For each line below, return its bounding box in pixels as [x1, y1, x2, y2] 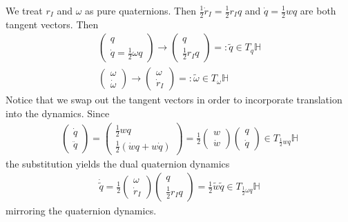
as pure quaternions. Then [85, 3, 196, 17]
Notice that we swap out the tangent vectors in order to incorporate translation [6, 92, 342, 107]
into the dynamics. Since [6, 106, 110, 121]
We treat [6, 3, 43, 17]
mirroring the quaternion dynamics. [6, 203, 157, 218]
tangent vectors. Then [6, 17, 99, 31]
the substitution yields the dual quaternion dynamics [6, 156, 230, 170]
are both [300, 3, 336, 17]
